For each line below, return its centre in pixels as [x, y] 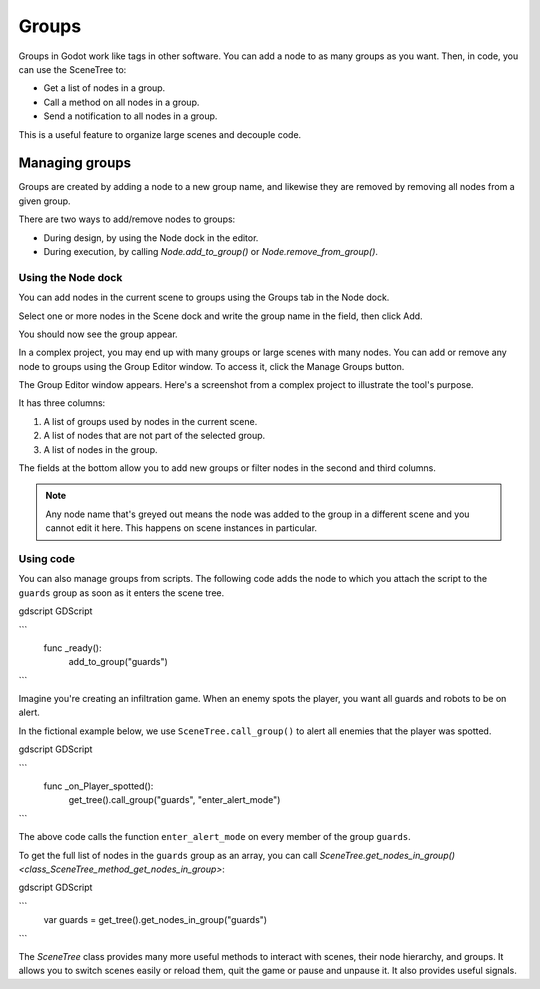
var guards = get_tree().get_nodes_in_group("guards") [155, 920]
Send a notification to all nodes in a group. [130, 116]
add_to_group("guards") [118, 662]
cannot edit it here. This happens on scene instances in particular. [181, 528]
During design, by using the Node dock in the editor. [151, 237]
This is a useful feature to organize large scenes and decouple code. [160, 134]
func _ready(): [72, 647]
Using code [46, 558]
